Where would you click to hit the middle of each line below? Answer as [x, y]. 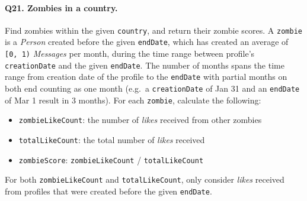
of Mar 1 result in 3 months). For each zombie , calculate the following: [133, 100]
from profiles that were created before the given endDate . [108, 191]
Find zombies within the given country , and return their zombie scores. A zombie [153, 30]
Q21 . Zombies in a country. [61, 7]
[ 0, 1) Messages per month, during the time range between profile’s [130, 54]
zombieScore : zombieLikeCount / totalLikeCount [111, 159]
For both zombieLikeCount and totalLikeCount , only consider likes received [145, 179]
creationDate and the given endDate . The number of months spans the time [145, 65]
